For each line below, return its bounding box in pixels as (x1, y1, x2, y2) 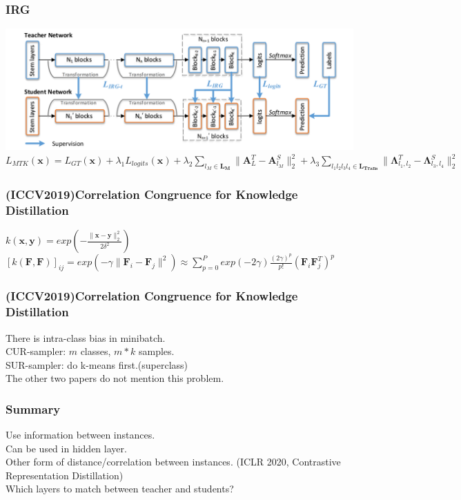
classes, (80, 344, 111, 358)
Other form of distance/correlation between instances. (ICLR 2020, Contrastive (6, 454, 341, 469)
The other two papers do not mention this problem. (6, 371, 224, 385)
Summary (6, 400, 61, 417)
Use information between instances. (6, 427, 155, 442)
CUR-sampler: (6, 344, 66, 358)
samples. (138, 344, 175, 358)
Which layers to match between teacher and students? (6, 481, 234, 496)
